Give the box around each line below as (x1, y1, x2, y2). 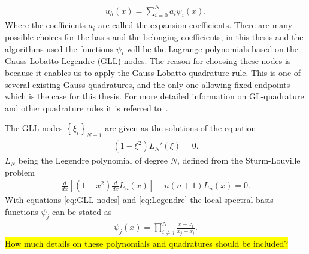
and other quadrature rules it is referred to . (5, 101, 168, 114)
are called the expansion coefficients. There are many (98, 19, 293, 31)
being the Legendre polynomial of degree (18, 154, 168, 167)
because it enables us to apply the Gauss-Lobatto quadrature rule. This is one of (5, 66, 301, 78)
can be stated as (51, 205, 112, 217)
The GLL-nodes (5, 122, 63, 134)
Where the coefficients (5, 19, 86, 31)
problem (5, 165, 35, 178)
